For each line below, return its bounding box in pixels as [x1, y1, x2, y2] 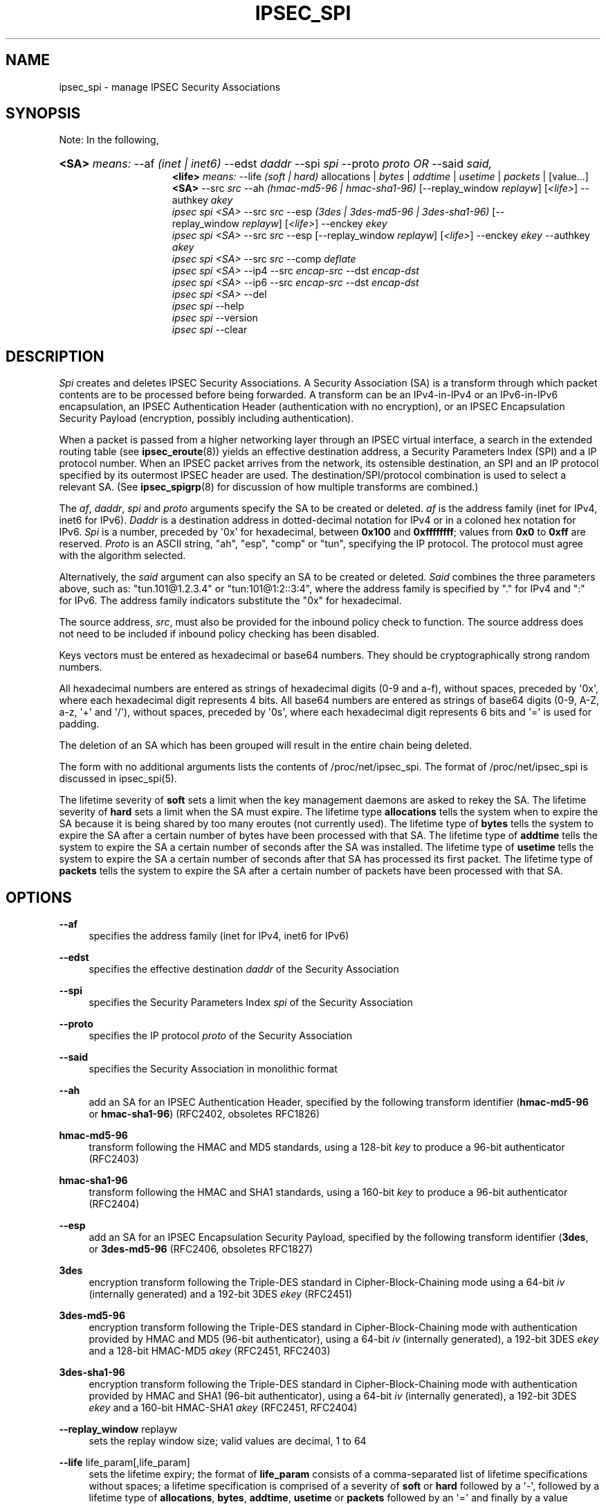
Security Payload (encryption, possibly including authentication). [59, 412, 354, 425]
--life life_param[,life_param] [59, 1456, 190, 1469]
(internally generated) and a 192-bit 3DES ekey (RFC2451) [89, 1288, 353, 1300]
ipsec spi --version [172, 312, 258, 324]
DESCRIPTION [6, 347, 104, 365]
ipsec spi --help [172, 300, 244, 312]
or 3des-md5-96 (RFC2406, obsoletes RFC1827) [89, 1243, 313, 1255]
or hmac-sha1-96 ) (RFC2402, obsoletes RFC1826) [89, 1108, 320, 1120]
